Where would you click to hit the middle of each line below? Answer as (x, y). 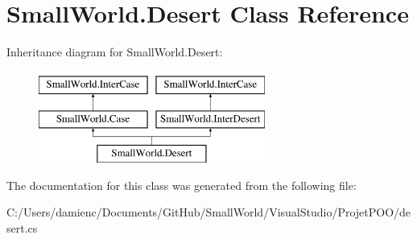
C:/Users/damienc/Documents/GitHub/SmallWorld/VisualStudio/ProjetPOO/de (209, 212)
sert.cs (22, 227)
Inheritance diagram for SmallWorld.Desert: (115, 52)
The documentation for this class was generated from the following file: (182, 185)
